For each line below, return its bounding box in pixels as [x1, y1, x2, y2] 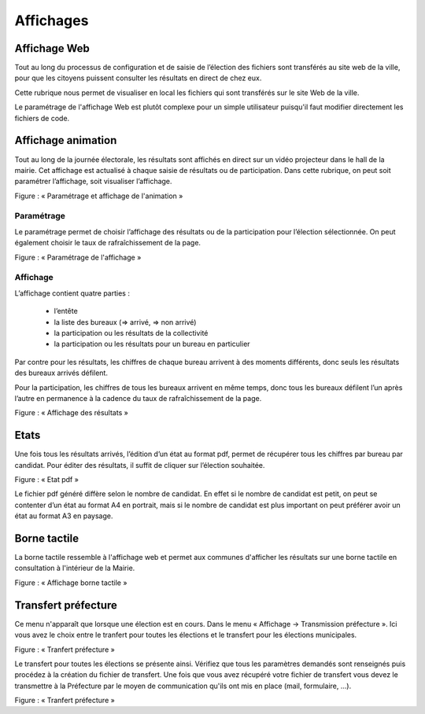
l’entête [54, 307, 78, 316]
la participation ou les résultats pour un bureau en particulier [54, 339, 251, 349]
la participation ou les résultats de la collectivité [54, 328, 209, 337]
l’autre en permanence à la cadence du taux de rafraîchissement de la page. [14, 393, 262, 403]
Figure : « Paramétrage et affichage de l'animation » [14, 191, 183, 201]
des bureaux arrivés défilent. [14, 368, 108, 377]
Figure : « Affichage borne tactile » [14, 578, 128, 587]
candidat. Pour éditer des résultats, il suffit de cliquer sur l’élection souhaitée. [14, 460, 265, 469]
